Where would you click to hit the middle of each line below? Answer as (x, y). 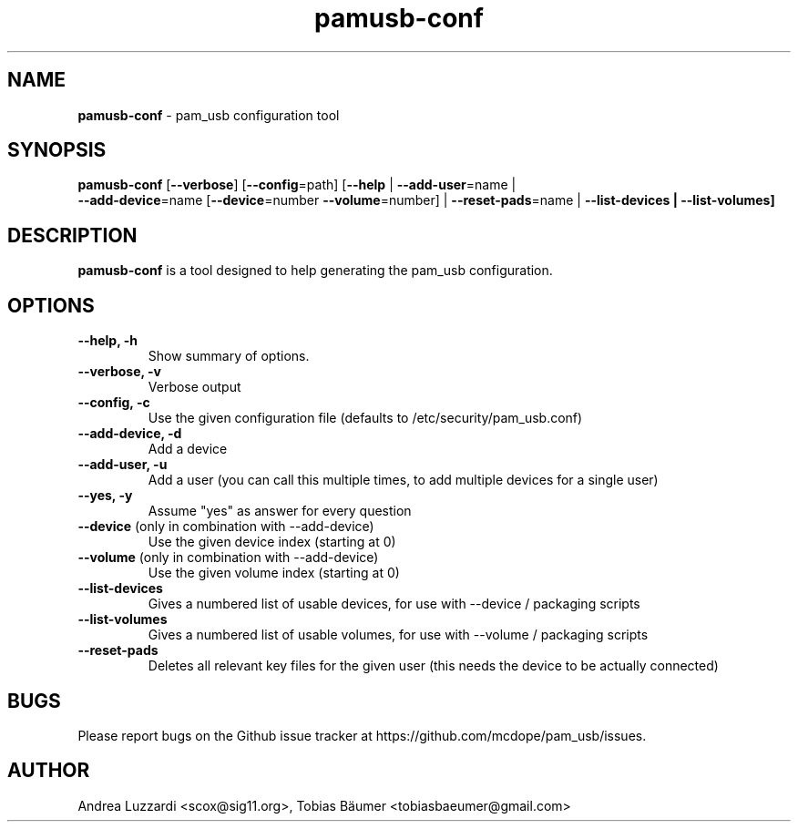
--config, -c (114, 403)
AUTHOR (49, 771)
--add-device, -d (130, 434)
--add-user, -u (123, 465)
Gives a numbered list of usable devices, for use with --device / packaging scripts (394, 604)
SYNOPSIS (57, 150)
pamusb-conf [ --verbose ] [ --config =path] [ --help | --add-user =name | (297, 185)
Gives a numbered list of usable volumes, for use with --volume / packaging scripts (398, 635)
